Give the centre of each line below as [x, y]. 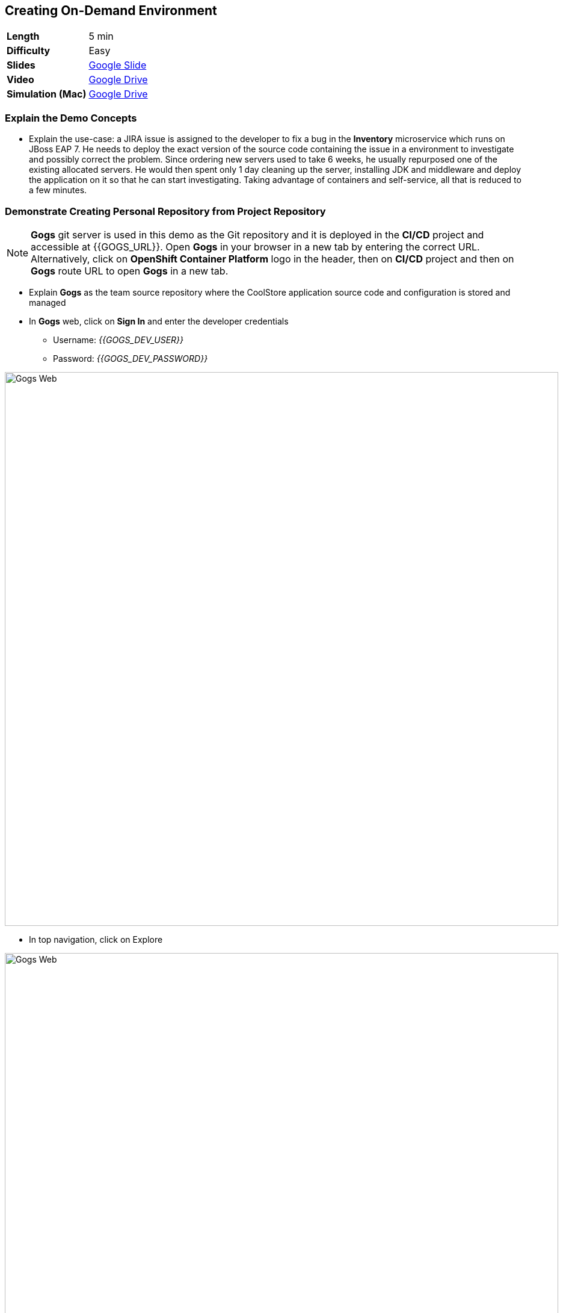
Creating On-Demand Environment [111, 11]
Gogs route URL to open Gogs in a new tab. [130, 271]
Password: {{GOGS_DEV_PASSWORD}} [131, 358]
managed [48, 302]
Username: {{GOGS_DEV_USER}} [118, 340]
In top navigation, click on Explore [96, 939]
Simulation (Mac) [47, 94]
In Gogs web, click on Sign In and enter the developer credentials [159, 321]
